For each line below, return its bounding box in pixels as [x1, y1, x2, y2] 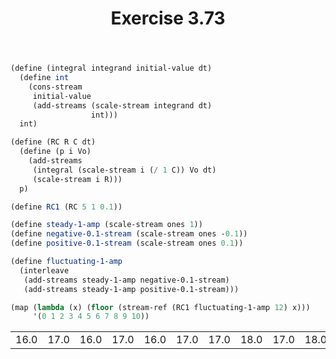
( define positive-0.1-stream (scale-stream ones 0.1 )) [10, 238, 244, 249]
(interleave [19, 265, 70, 276]
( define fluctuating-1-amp [10, 257, 123, 267]
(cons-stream [28, 82, 83, 92]
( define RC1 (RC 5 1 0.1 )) [10, 202, 123, 212]
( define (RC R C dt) [10, 137, 97, 147]
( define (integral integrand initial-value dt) [10, 63, 213, 74]
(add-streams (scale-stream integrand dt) [32, 100, 213, 111]
